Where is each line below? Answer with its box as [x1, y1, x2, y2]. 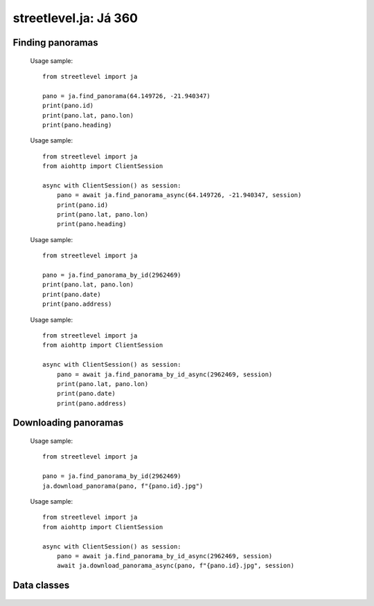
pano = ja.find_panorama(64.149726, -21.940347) [42, 92, 211, 100]
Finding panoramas [12, 37, 98, 48]
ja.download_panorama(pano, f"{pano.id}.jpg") [42, 481, 204, 490]
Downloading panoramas [12, 417, 124, 429]
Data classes [12, 580, 70, 591]
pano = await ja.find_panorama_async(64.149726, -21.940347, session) [56, 191, 302, 199]
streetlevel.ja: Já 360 [12, 10, 139, 26]
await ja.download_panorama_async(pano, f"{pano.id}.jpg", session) [56, 562, 294, 570]
